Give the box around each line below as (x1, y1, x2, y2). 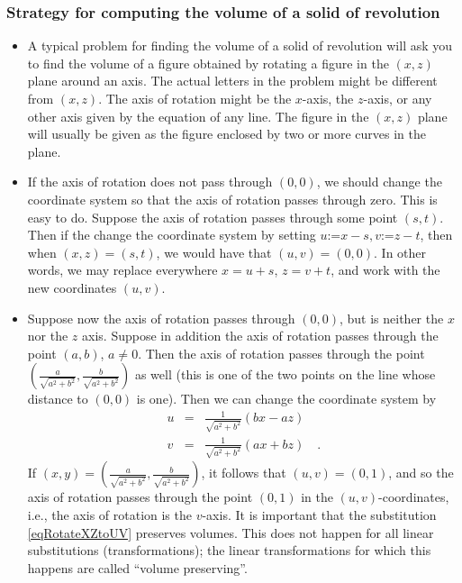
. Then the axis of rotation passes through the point (138, 343, 425, 362)
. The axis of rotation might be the (98, 89, 292, 107)
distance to (27, 389, 88, 408)
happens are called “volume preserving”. (27, 558, 248, 577)
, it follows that (201, 463, 286, 482)
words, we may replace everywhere (27, 260, 218, 279)
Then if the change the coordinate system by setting (27, 225, 316, 244)
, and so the (388, 463, 454, 482)
